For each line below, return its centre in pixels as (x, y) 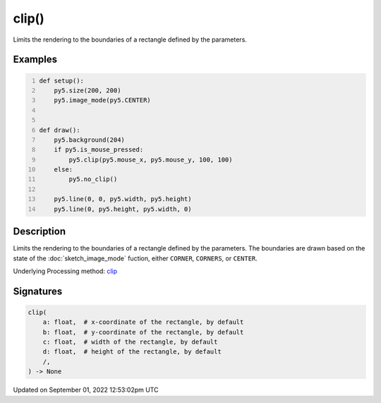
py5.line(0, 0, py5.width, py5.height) (123, 199)
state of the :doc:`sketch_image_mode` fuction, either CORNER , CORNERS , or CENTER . (135, 258)
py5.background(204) (89, 140)
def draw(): (60, 130)
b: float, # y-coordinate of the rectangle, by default (143, 332)
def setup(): (62, 80)
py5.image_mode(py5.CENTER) (102, 100)
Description (40, 232)
